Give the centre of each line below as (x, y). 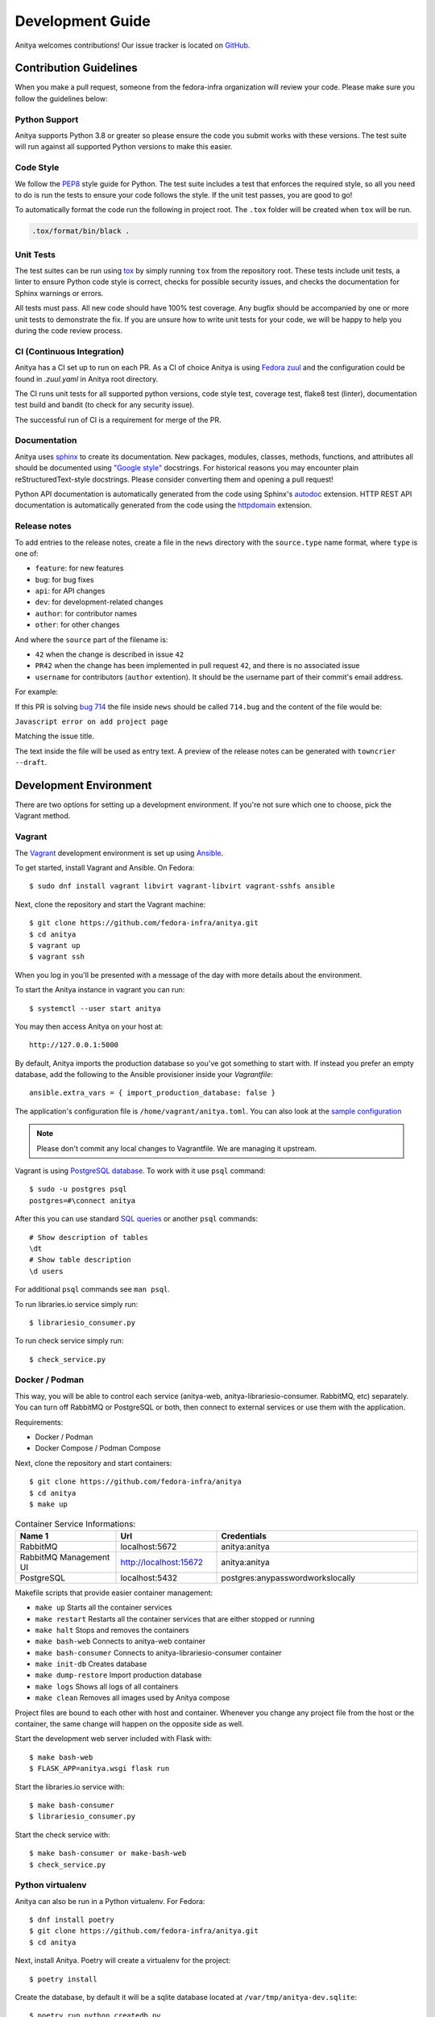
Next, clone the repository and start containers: (93, 1463)
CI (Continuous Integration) (70, 351)
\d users (46, 1271)
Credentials (244, 1535)
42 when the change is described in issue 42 (110, 654)
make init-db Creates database (91, 1664)
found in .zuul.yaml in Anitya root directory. (87, 378)
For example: (37, 692)
